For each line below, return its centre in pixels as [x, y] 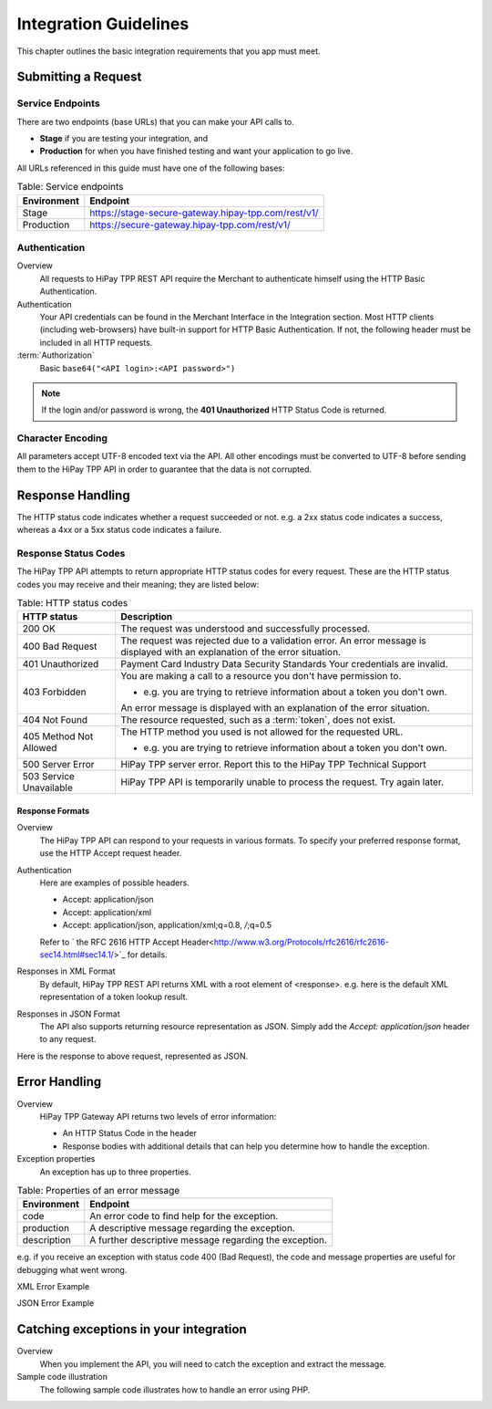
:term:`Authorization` [56, 355]
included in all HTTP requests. [96, 342]
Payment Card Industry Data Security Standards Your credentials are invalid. [284, 664]
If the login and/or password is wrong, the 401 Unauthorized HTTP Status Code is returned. [214, 410]
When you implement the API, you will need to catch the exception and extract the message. [213, 1363]
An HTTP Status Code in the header [130, 1133]
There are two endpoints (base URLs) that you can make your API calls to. [156, 121]
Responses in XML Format [66, 971]
